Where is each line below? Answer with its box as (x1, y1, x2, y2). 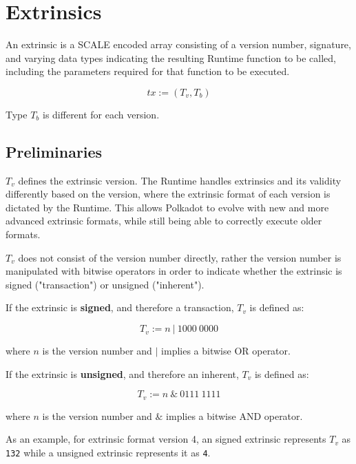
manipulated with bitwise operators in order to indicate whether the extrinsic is (6, 264, 342, 278)
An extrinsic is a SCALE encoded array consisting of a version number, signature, (6, 37, 351, 52)
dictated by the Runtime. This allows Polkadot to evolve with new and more (6, 200, 329, 214)
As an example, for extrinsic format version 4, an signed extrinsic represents (6, 432, 326, 446)
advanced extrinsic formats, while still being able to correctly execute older (6, 213, 322, 228)
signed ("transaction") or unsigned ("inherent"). (6, 277, 205, 291)
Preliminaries (6, 140, 103, 162)
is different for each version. (43, 107, 160, 121)
